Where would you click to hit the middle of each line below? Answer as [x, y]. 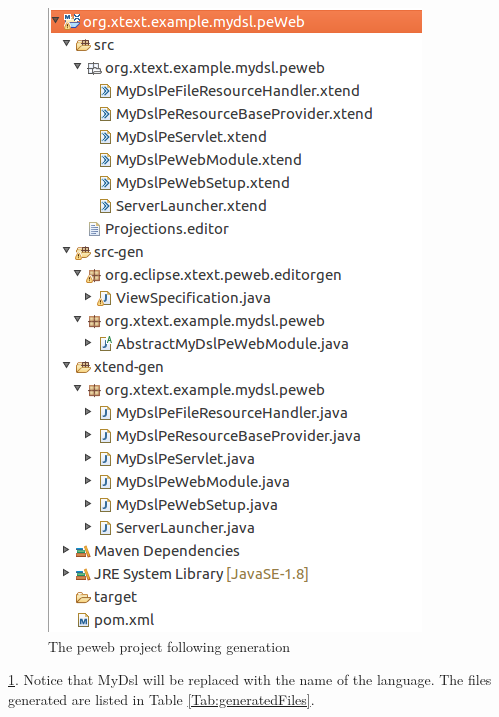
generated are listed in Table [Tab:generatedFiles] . [161, 698]
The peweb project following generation [169, 645]
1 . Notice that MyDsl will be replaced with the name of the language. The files [250, 679]
